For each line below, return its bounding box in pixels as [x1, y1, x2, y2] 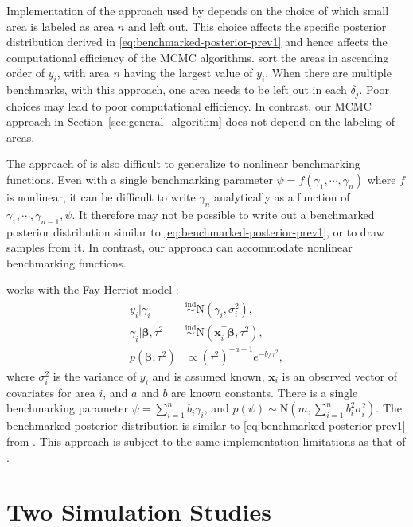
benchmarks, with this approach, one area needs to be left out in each [6, 81, 347, 98]
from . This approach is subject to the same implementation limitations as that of [6, 432, 406, 449]
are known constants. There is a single [171, 384, 358, 400]
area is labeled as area [6, 18, 115, 34]
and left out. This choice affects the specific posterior [127, 18, 387, 34]
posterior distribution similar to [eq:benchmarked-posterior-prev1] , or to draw [6, 223, 384, 240]
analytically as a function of [214, 189, 350, 205]
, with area [56, 64, 110, 81]
